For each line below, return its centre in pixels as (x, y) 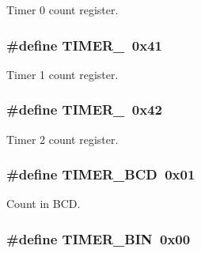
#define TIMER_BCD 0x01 (101, 174)
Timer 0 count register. (63, 9)
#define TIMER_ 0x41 (84, 45)
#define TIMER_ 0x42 (84, 110)
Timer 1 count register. (63, 74)
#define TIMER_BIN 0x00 (99, 238)
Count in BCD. (44, 204)
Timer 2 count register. (63, 139)
